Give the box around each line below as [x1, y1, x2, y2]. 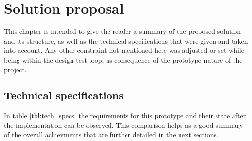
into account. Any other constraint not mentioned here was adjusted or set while [4, 45, 244, 55]
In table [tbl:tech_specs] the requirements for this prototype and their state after [4, 110, 246, 121]
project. [4, 64, 27, 74]
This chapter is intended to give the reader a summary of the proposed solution [4, 26, 241, 36]
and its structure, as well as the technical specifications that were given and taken [4, 35, 248, 46]
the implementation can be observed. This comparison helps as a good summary [4, 120, 243, 130]
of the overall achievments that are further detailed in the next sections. [4, 129, 218, 140]
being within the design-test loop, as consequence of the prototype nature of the [4, 54, 243, 64]
